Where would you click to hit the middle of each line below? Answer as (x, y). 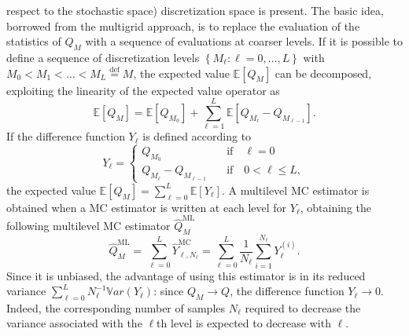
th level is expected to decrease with (244, 323)
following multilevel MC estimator (88, 226)
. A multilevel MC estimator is (296, 190)
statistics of (34, 41)
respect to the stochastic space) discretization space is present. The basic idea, (195, 10)
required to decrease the (303, 307)
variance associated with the (74, 323)
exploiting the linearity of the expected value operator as (143, 90)
